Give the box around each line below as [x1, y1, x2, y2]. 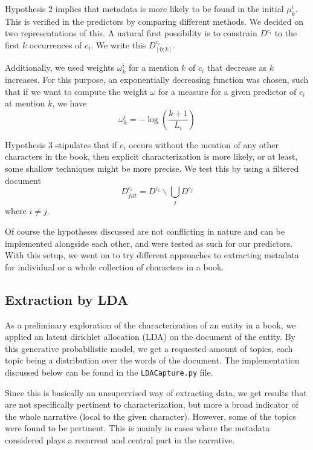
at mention [5, 97, 45, 109]
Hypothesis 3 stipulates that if [5, 138, 117, 151]
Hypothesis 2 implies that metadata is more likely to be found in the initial [5, 2, 284, 15]
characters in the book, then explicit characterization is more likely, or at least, [5, 150, 298, 163]
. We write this [91, 38, 146, 51]
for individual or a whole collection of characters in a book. [5, 260, 224, 273]
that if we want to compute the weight [5, 85, 147, 97]
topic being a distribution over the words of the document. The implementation [5, 354, 300, 367]
